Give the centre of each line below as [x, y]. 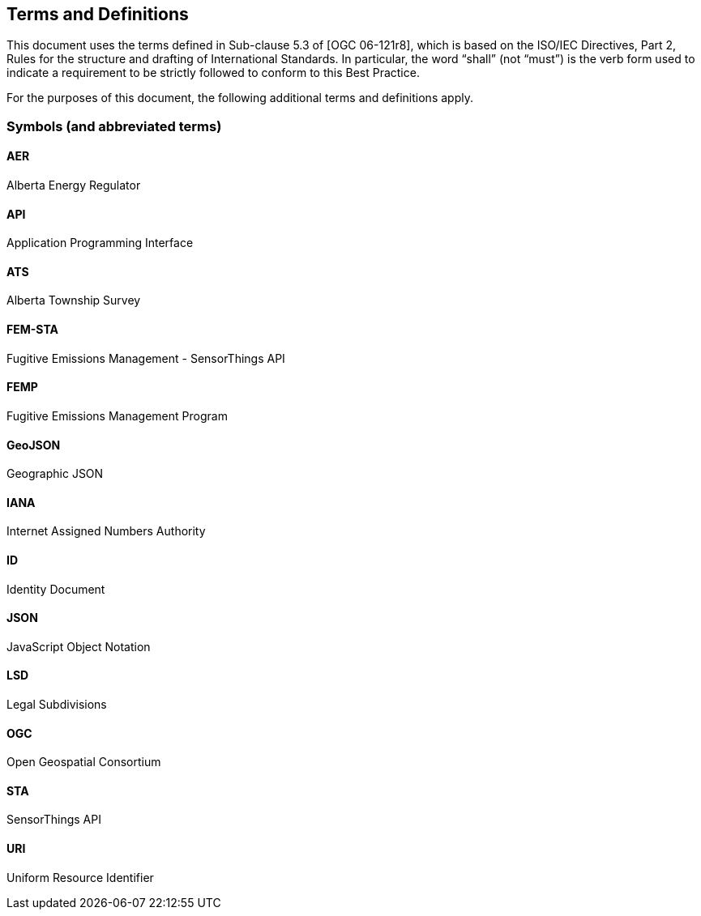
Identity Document [56, 589]
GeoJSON [34, 445]
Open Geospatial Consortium [84, 762]
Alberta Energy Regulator [74, 185]
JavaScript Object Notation [79, 646]
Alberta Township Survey [74, 300]
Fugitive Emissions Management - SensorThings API [146, 358]
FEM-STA [32, 330]
